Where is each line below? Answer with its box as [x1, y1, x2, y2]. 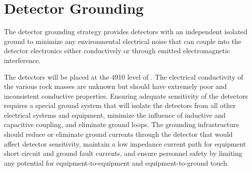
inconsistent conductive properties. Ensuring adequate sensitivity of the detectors [4, 90, 248, 101]
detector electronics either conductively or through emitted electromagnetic [4, 45, 230, 56]
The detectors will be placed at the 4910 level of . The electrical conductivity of [4, 71, 243, 82]
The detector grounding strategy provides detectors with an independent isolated [4, 26, 248, 37]
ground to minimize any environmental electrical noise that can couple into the [4, 36, 241, 46]
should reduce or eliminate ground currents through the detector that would [4, 129, 233, 139]
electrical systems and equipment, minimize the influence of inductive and [4, 109, 226, 120]
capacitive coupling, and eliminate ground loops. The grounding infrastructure [4, 119, 239, 129]
